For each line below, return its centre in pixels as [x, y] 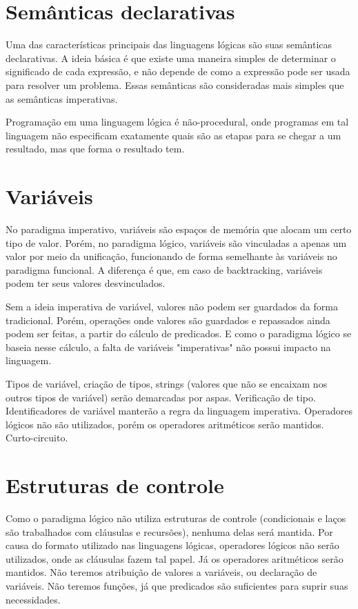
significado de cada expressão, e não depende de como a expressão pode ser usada [178, 71]
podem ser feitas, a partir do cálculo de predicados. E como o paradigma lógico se [179, 333]
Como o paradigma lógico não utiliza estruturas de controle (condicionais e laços [176, 518]
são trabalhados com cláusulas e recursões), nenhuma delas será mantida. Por [169, 531]
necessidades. [33, 599]
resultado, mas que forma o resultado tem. [95, 149]
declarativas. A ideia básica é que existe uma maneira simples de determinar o [171, 58]
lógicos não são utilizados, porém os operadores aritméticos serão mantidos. [165, 424]
